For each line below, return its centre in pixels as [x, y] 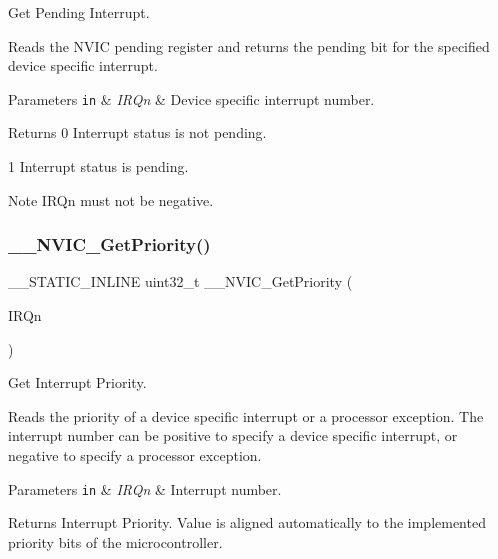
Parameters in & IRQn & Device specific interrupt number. [191, 98]
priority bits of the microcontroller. [115, 541]
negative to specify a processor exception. [135, 455]
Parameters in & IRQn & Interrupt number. [145, 488]
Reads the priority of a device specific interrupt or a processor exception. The [246, 415]
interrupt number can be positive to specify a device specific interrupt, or [233, 435]
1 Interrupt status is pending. [98, 166]
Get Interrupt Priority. [77, 382]
